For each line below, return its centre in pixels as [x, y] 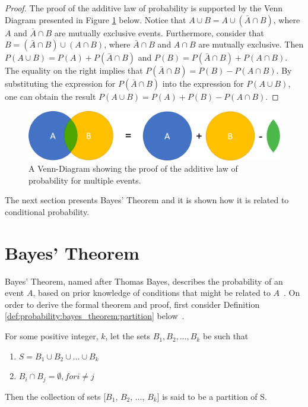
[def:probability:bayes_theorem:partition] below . [95, 316]
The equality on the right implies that [74, 70]
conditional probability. [47, 211]
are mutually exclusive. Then [251, 44]
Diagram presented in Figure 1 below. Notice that [96, 19]
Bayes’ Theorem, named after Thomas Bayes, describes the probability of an [144, 281]
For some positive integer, [52, 336]
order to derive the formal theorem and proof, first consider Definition [132, 304]
